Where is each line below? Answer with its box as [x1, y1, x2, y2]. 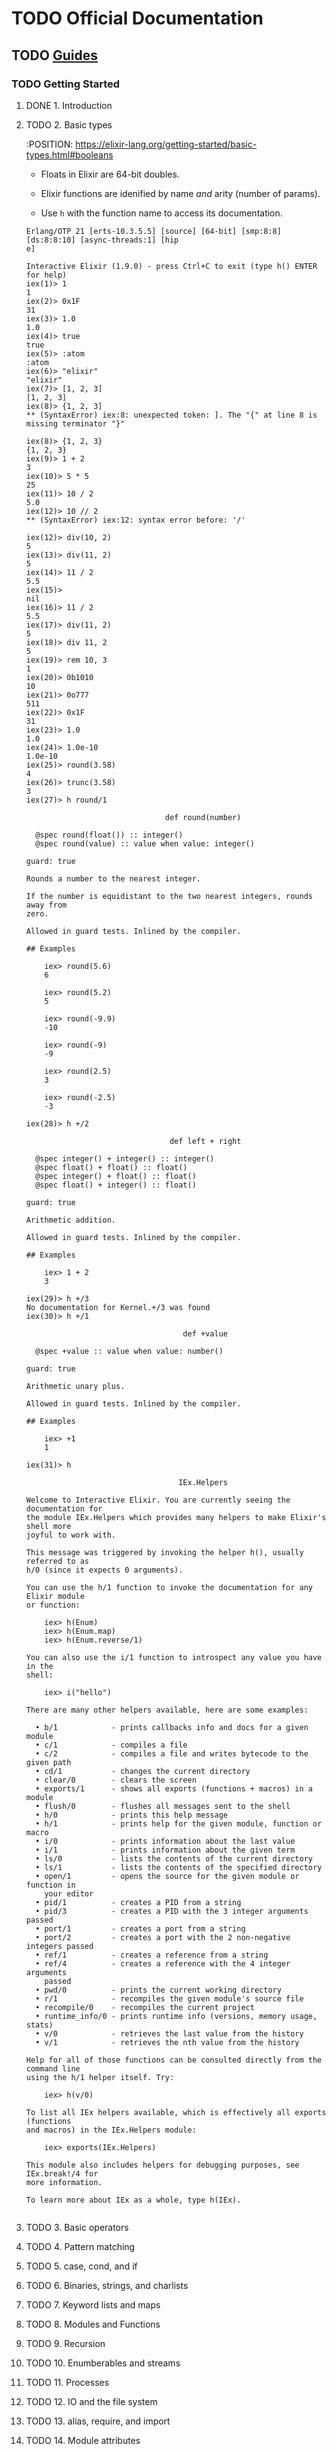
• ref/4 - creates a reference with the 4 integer [35, 1958, 291, 1969]
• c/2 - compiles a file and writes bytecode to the [35, 1748, 309, 1759]
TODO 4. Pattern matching [25, 2240, 136, 2252]
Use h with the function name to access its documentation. [40, 207, 283, 219]
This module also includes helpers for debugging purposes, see [25, 2160, 300, 2170]
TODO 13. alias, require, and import [25, 2415, 171, 2427]
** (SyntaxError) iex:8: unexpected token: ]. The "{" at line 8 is [25, 410, 318, 420]
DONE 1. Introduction [25, 99, 113, 111]
